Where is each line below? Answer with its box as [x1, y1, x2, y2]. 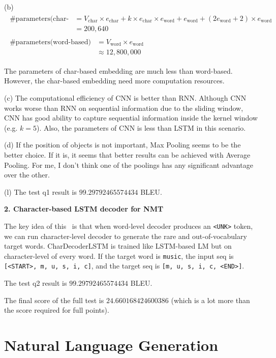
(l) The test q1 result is [4, 186, 77, 197]
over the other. [4, 169, 50, 180]
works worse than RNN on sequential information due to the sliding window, [4, 102, 243, 113]
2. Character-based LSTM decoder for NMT [4, 203, 164, 214]
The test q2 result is [4, 278, 67, 288]
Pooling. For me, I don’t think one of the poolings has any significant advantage [4, 159, 253, 170]
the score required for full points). [4, 305, 109, 315]
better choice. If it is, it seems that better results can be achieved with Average [4, 149, 251, 160]
